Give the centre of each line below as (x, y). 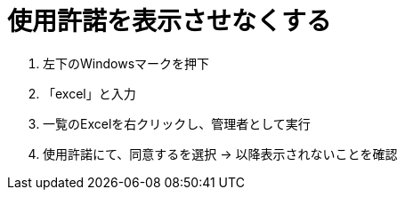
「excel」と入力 (89, 93)
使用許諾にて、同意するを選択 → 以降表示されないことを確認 (220, 154)
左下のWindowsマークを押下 (126, 63)
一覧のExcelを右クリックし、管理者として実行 (177, 123)
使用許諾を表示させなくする (170, 21)
